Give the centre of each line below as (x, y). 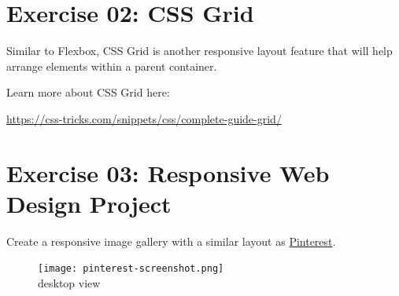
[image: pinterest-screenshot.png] (131, 269)
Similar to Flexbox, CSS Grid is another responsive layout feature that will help (199, 51)
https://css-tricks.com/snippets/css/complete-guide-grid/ (144, 118)
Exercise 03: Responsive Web (168, 172)
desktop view (69, 283)
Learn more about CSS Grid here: (88, 92)
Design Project (89, 203)
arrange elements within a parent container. (112, 66)
